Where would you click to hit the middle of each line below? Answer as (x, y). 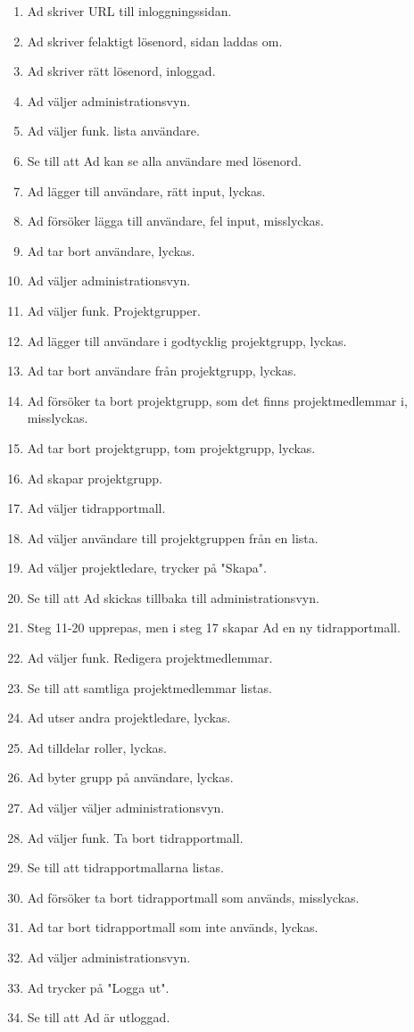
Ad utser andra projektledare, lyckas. (129, 718)
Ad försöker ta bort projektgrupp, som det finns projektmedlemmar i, (217, 400)
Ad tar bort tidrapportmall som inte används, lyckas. (173, 927)
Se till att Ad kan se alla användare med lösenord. (164, 160)
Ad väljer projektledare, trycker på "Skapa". (147, 568)
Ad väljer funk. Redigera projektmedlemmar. (150, 658)
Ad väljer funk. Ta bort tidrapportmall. (135, 837)
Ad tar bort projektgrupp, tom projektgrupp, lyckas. (171, 447)
